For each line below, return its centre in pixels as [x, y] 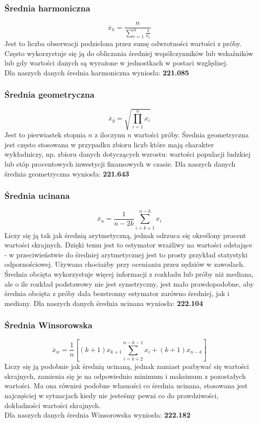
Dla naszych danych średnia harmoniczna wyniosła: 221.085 [97, 72]
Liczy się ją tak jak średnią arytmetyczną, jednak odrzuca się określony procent [125, 235]
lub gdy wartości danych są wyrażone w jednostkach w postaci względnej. [116, 63]
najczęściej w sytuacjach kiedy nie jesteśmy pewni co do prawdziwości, [112, 395]
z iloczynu [110, 135]
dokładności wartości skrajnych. [53, 405]
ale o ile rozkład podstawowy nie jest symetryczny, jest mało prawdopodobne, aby [129, 283]
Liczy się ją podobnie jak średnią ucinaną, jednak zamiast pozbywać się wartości [127, 366]
